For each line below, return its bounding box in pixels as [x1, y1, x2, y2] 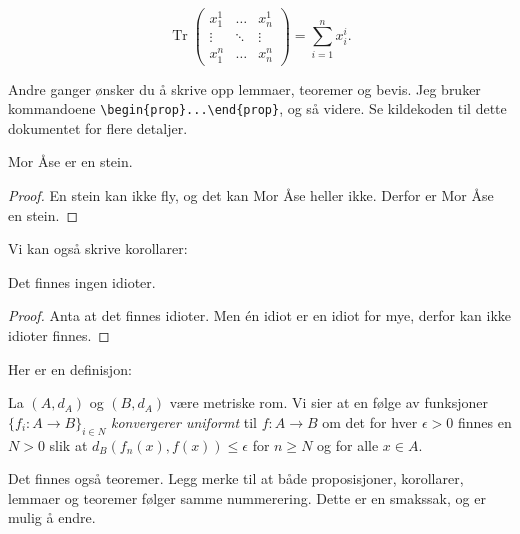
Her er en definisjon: [8, 358, 132, 379]
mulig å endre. [8, 507, 96, 528]
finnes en [457, 411, 512, 432]
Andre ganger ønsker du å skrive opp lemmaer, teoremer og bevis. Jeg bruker [8, 78, 481, 99]
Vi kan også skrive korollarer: [8, 238, 188, 259]
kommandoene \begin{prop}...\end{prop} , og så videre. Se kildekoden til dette [8, 98, 507, 119]
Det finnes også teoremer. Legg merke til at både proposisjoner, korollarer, [8, 468, 464, 489]
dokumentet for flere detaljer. [8, 117, 188, 138]
